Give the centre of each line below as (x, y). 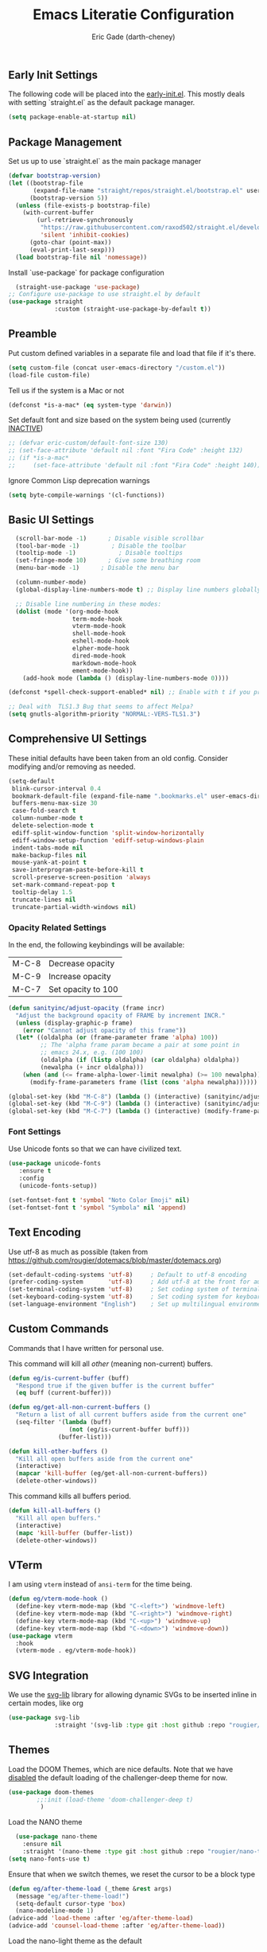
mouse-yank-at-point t (49, 863)
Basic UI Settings (51, 520)
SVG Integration (48, 1675)
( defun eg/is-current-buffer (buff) (69, 1378)
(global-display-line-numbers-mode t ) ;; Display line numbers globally (138, 590)
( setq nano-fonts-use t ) (49, 1859)
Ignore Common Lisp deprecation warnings (79, 480)
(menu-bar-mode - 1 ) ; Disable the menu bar (97, 568)
